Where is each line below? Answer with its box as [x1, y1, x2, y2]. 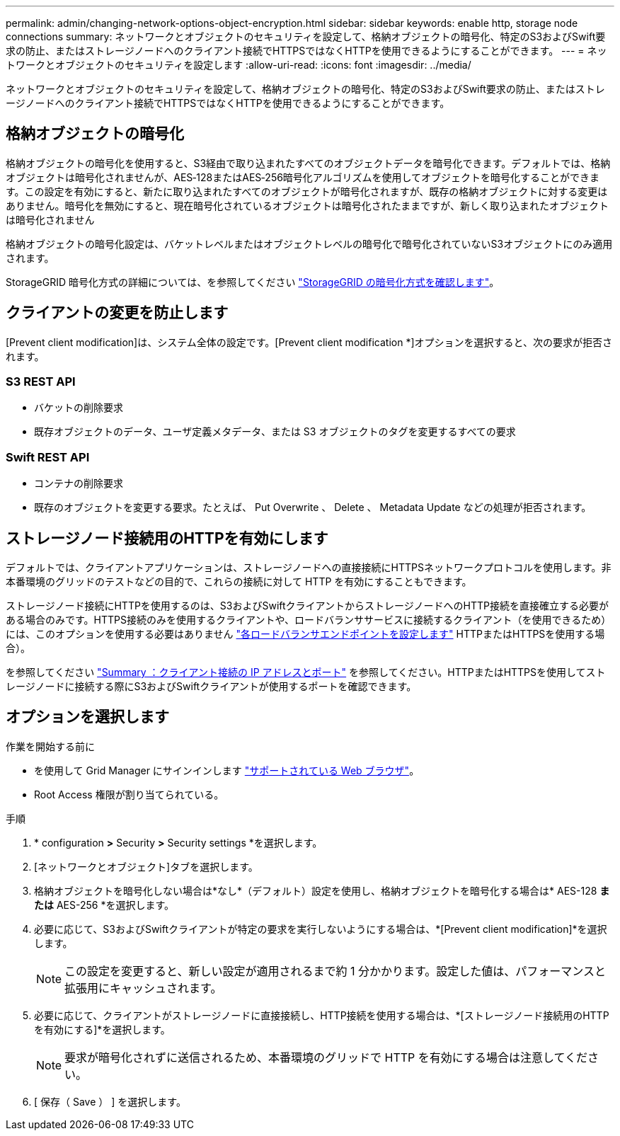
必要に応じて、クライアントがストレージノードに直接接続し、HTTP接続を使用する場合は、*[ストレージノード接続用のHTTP [34, 1009, 609, 1021]
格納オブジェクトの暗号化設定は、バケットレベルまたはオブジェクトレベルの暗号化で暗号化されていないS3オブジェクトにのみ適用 [6, 237, 613, 250]
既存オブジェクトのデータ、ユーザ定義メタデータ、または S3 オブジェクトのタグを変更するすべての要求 [34, 425, 516, 438]
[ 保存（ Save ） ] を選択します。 [34, 1095, 186, 1108]
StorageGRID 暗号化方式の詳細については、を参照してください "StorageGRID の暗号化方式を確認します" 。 [6, 275, 500, 288]
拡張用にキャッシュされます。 [64, 980, 222, 995]
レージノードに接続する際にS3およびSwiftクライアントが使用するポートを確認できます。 [6, 680, 417, 693]
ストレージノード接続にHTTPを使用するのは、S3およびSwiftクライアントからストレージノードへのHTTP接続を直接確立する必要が [6, 599, 609, 612]
